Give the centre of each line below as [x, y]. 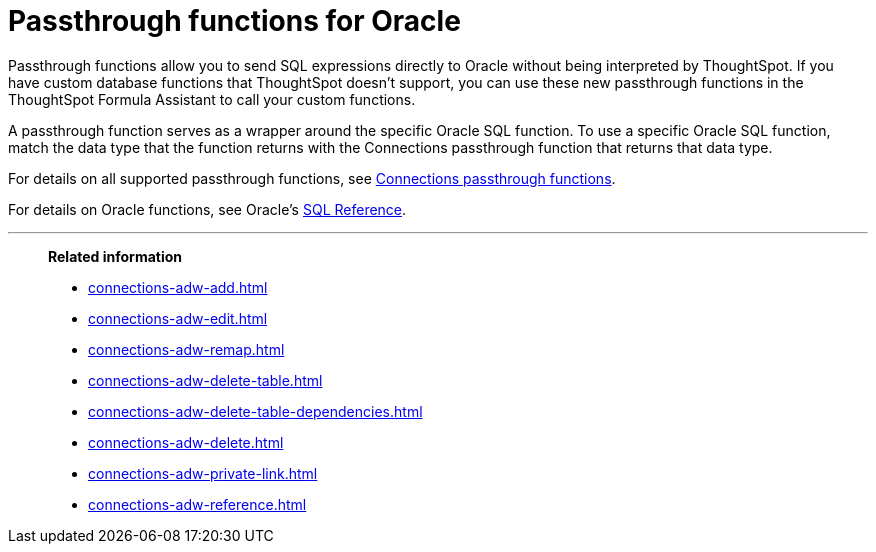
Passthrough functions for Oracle [234, 21]
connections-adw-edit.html [178, 318]
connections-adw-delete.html [186, 442]
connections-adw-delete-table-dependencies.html [255, 411]
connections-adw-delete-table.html [205, 380]
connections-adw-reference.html [197, 504]
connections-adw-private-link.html [203, 473]
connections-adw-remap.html [186, 349]
